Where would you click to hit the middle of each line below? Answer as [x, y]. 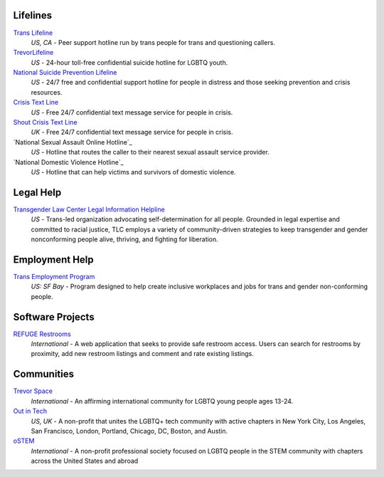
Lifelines [33, 15]
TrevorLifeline [33, 53]
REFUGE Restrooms [42, 334]
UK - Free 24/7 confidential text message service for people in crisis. [132, 132]
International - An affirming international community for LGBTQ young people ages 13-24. [162, 401]
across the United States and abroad [85, 461]
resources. [47, 92]
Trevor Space [33, 391]
